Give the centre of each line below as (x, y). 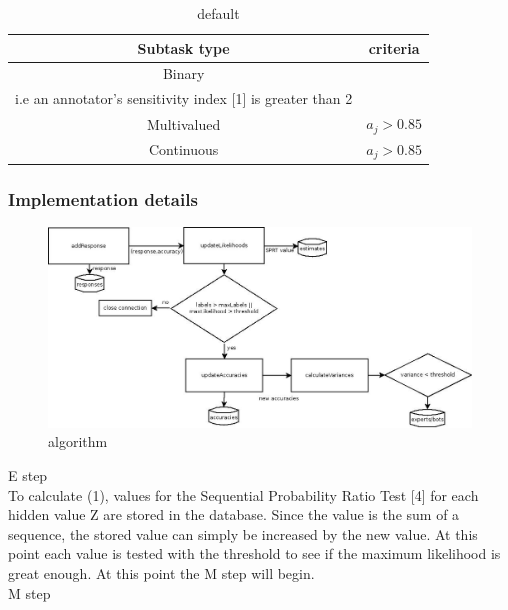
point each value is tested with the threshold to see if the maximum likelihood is (254, 553)
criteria (394, 47)
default (218, 13)
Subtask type (183, 47)
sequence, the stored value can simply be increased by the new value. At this (243, 533)
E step (28, 475)
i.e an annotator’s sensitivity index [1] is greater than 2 (184, 98)
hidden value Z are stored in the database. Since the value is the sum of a (234, 514)
